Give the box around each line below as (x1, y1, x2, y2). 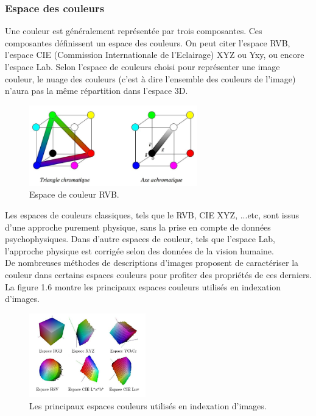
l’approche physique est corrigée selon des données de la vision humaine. (5, 244, 274, 257)
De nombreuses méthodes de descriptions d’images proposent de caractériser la (5, 256, 299, 269)
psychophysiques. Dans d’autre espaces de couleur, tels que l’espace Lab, (5, 232, 275, 245)
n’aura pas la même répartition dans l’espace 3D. (5, 84, 188, 97)
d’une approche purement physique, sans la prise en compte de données (5, 220, 271, 233)
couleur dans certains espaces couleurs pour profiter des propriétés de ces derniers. (5, 268, 312, 281)
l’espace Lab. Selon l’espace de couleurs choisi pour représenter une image (5, 60, 280, 73)
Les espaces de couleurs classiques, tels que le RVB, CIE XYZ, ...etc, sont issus (5, 208, 300, 221)
